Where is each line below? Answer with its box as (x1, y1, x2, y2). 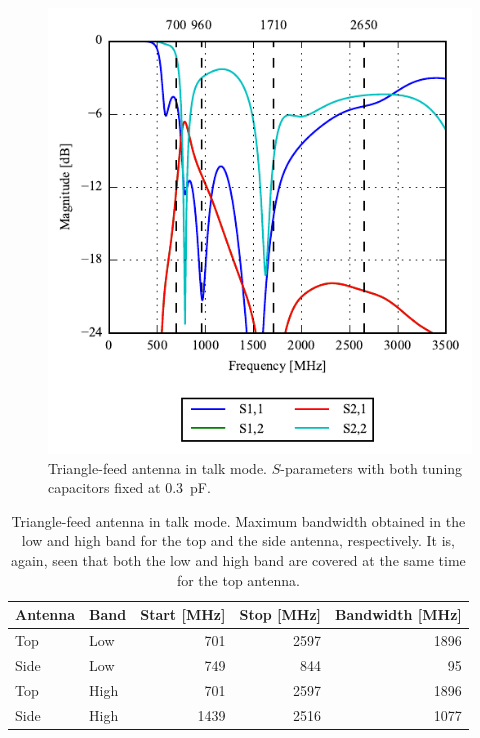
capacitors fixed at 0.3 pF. (48, 477, 211, 498)
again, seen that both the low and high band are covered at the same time (10, 550, 466, 571)
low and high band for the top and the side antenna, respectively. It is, (21, 530, 455, 551)
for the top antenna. (176, 569, 300, 590)
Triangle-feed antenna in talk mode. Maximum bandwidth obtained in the (11, 510, 466, 531)
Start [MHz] (140, 604, 226, 625)
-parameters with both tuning (280, 457, 463, 478)
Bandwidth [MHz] (335, 604, 462, 625)
